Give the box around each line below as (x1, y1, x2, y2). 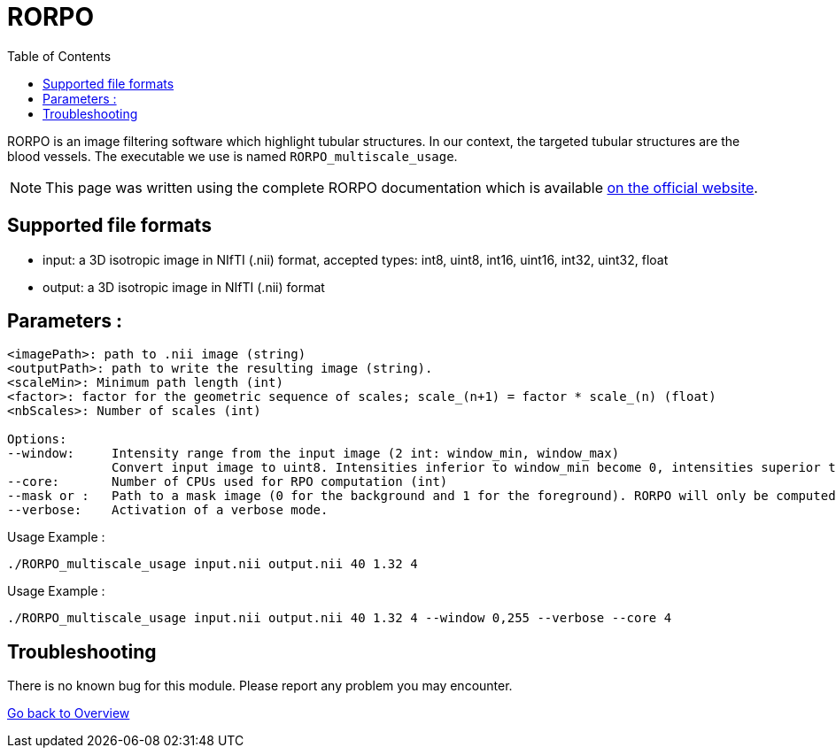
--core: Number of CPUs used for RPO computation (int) (7, 474, 448, 489)
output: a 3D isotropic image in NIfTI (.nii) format (43, 279, 325, 295)
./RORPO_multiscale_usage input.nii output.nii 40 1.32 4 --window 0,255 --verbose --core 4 (7, 611, 672, 626)
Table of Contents (7, 48, 112, 64)
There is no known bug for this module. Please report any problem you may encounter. (7, 678, 513, 694)
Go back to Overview (7, 705, 130, 721)
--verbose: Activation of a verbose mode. (7, 503, 329, 518)
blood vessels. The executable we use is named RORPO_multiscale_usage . (7, 148, 458, 164)
